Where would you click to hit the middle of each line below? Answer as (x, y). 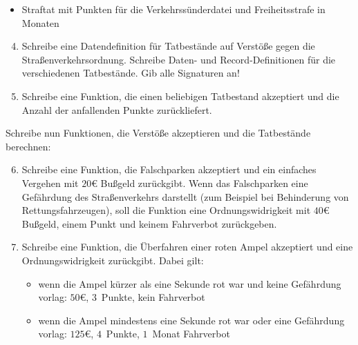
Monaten (40, 22)
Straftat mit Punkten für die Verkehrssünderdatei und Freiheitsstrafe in (173, 9)
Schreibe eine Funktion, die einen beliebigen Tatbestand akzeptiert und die (180, 96)
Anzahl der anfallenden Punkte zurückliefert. (117, 109)
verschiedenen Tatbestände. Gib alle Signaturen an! (131, 73)
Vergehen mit (50, 183)
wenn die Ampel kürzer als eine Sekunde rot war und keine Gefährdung (190, 283)
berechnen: (28, 146)
